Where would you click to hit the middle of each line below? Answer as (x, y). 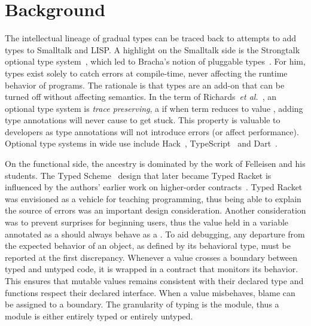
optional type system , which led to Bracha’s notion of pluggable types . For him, (155, 61)
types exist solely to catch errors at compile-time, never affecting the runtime (146, 73)
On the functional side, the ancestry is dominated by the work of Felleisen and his (155, 164)
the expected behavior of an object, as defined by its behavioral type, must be (148, 246)
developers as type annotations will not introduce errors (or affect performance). (152, 131)
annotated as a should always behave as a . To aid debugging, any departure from (155, 234)
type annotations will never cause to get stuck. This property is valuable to (143, 120)
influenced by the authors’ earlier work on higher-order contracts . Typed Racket (154, 187)
